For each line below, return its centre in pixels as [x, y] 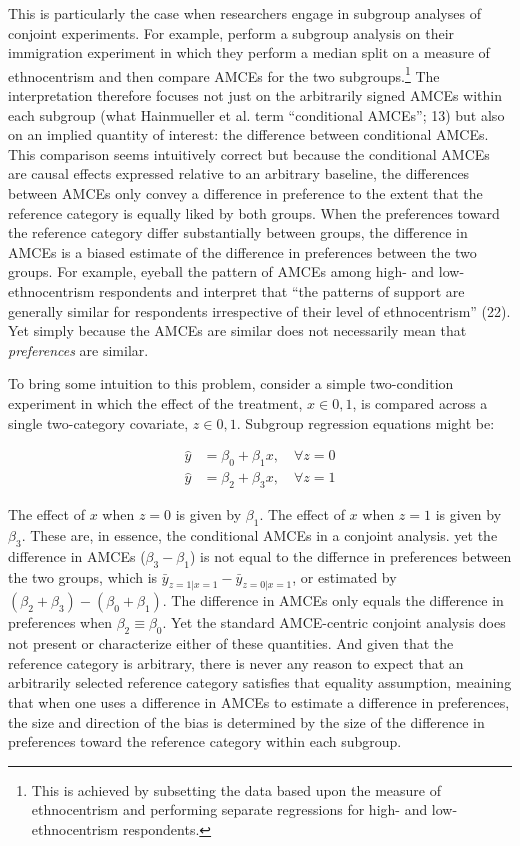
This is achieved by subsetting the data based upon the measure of [236, 789]
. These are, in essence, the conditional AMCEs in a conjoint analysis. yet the [259, 535]
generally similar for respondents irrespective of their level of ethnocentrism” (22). [259, 310]
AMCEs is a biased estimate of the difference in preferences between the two [242, 251]
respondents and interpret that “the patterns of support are [282, 290]
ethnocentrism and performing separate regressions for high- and [229, 809]
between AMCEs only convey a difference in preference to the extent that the [245, 193]
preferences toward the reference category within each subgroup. [205, 741]
